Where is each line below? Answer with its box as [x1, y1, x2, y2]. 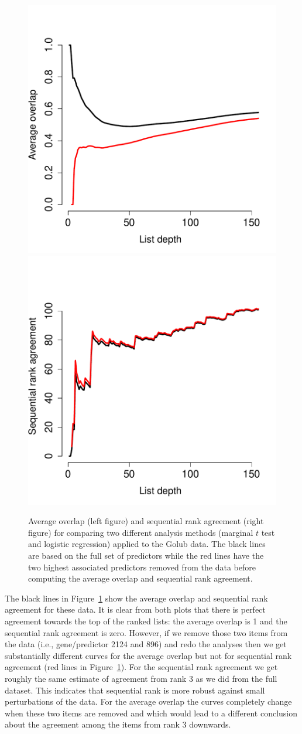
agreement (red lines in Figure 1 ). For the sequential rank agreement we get [5, 661, 278, 673]
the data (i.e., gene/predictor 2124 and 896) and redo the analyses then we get [5, 638, 287, 650]
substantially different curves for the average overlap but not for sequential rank [5, 649, 292, 661]
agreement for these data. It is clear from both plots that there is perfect [5, 603, 266, 616]
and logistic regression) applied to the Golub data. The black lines [28, 538, 266, 550]
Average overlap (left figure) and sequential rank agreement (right [28, 515, 264, 527]
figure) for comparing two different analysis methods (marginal [28, 526, 253, 538]
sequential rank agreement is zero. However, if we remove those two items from [5, 626, 288, 638]
